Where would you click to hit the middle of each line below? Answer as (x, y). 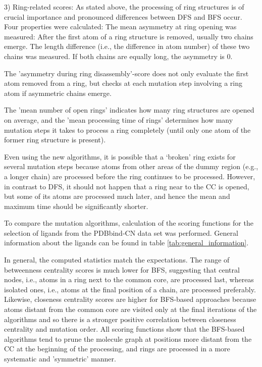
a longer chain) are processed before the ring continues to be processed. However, (130, 176)
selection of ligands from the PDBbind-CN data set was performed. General (121, 232)
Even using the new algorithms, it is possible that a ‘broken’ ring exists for (120, 156)
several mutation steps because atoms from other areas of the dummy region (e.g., (131, 166)
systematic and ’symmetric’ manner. (60, 358)
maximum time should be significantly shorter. (76, 206)
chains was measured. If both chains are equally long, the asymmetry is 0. (118, 56)
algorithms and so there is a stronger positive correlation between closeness (120, 319)
